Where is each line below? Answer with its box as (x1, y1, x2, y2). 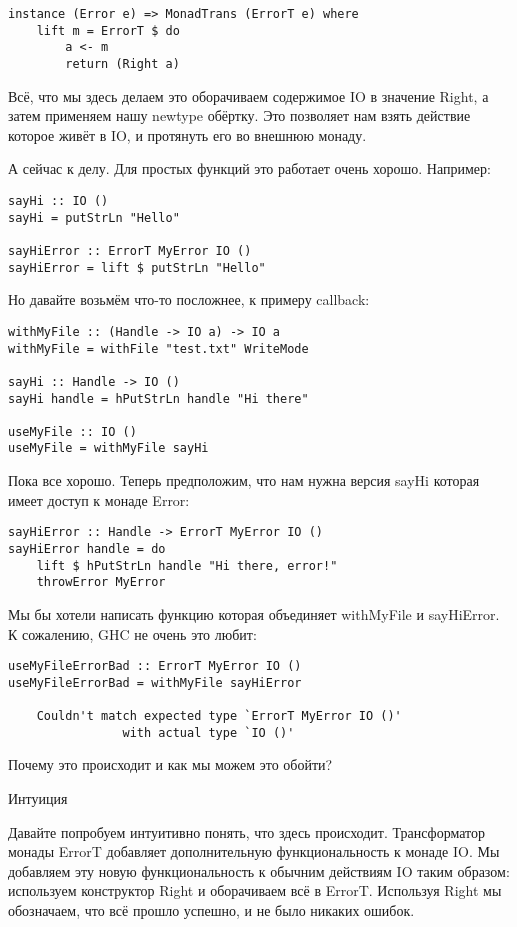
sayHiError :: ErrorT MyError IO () (8, 243, 252, 258)
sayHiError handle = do (8, 541, 166, 556)
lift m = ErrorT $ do (36, 23, 180, 38)
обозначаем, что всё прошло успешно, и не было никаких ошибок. (8, 899, 415, 920)
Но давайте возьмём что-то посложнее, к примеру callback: (8, 289, 370, 310)
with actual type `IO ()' (122, 725, 295, 740)
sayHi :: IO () (8, 194, 109, 208)
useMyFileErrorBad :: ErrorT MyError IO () (8, 659, 302, 674)
